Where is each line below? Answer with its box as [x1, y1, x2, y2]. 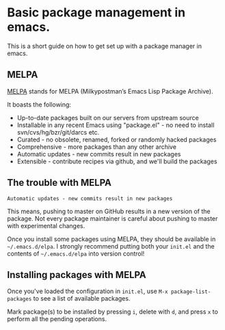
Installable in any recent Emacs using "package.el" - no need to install [16, 121, 215, 129]
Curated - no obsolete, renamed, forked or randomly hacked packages [16, 135, 217, 143]
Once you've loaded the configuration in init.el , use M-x [7, 287, 168, 295]
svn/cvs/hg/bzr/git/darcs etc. [16, 128, 100, 136]
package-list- [170, 288, 211, 295]
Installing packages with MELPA [7, 269, 147, 281]
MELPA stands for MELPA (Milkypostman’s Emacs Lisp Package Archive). [7, 87, 213, 95]
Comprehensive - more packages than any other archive [16, 142, 176, 151]
